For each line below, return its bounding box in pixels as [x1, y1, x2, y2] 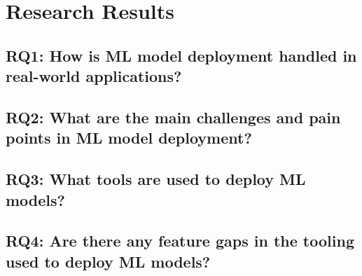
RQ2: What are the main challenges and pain [6, 106, 341, 127]
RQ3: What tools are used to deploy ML [6, 168, 306, 190]
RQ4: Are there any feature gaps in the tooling [6, 230, 354, 251]
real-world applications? [6, 65, 182, 87]
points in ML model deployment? [6, 127, 252, 149]
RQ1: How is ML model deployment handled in [6, 44, 357, 66]
